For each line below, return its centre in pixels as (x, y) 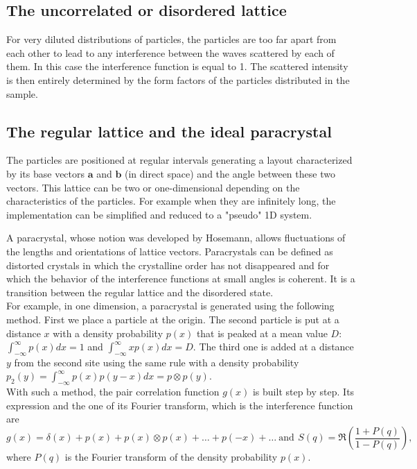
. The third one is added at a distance (273, 347)
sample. (22, 93)
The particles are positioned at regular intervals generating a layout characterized (179, 160)
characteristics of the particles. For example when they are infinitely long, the (171, 201)
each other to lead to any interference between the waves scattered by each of (170, 52)
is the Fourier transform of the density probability (171, 457)
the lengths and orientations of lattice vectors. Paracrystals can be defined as (170, 251)
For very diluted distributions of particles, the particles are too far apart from (171, 39)
